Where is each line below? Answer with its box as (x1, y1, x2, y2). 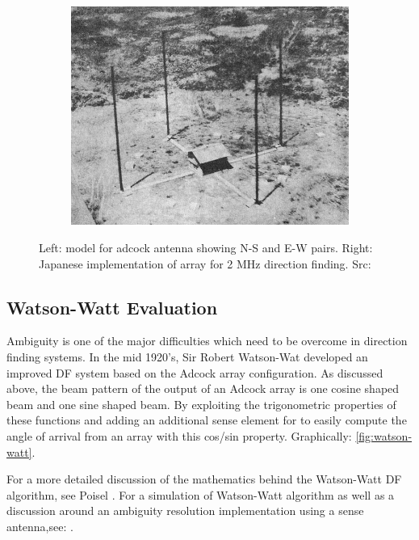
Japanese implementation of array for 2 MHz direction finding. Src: (39, 255, 371, 272)
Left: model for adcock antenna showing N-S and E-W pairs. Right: (39, 238, 373, 255)
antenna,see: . (6, 517, 73, 534)
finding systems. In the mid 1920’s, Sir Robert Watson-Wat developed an (6, 348, 368, 365)
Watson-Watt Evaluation (6, 294, 218, 319)
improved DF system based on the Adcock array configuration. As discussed (6, 364, 383, 381)
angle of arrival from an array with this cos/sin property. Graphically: (6, 427, 352, 444)
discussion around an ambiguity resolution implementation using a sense (6, 502, 364, 519)
